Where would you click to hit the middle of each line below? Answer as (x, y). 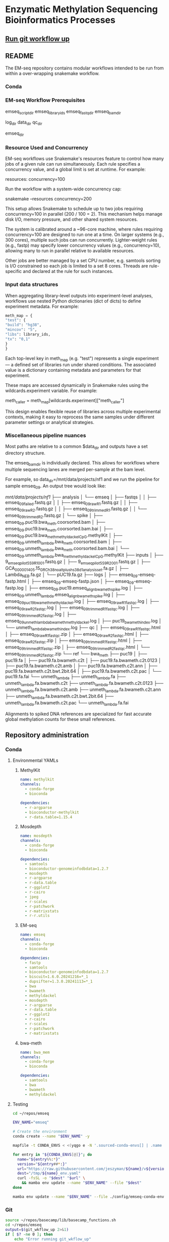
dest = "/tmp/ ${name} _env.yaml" (49, 1174)
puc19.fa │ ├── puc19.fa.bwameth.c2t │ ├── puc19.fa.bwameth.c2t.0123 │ (83, 660)
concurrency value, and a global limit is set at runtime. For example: (75, 169)
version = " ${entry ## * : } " (42, 1164)
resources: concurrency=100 (35, 179)
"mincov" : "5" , (21, 330)
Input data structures (32, 285)
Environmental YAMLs (35, 760)
